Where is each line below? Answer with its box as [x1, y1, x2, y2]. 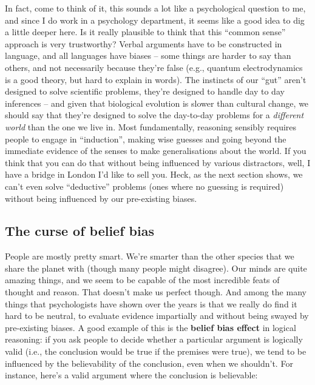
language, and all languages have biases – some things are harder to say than [5, 49, 291, 62]
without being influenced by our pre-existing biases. [5, 192, 197, 204]
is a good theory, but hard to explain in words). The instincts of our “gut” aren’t [5, 73, 307, 85]
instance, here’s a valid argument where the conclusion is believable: [5, 369, 258, 381]
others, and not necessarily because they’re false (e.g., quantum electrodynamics [5, 61, 303, 73]
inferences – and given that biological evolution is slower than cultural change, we [5, 96, 309, 109]
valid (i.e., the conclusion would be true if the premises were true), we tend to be [5, 345, 307, 358]
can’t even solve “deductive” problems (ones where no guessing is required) [5, 179, 284, 192]
